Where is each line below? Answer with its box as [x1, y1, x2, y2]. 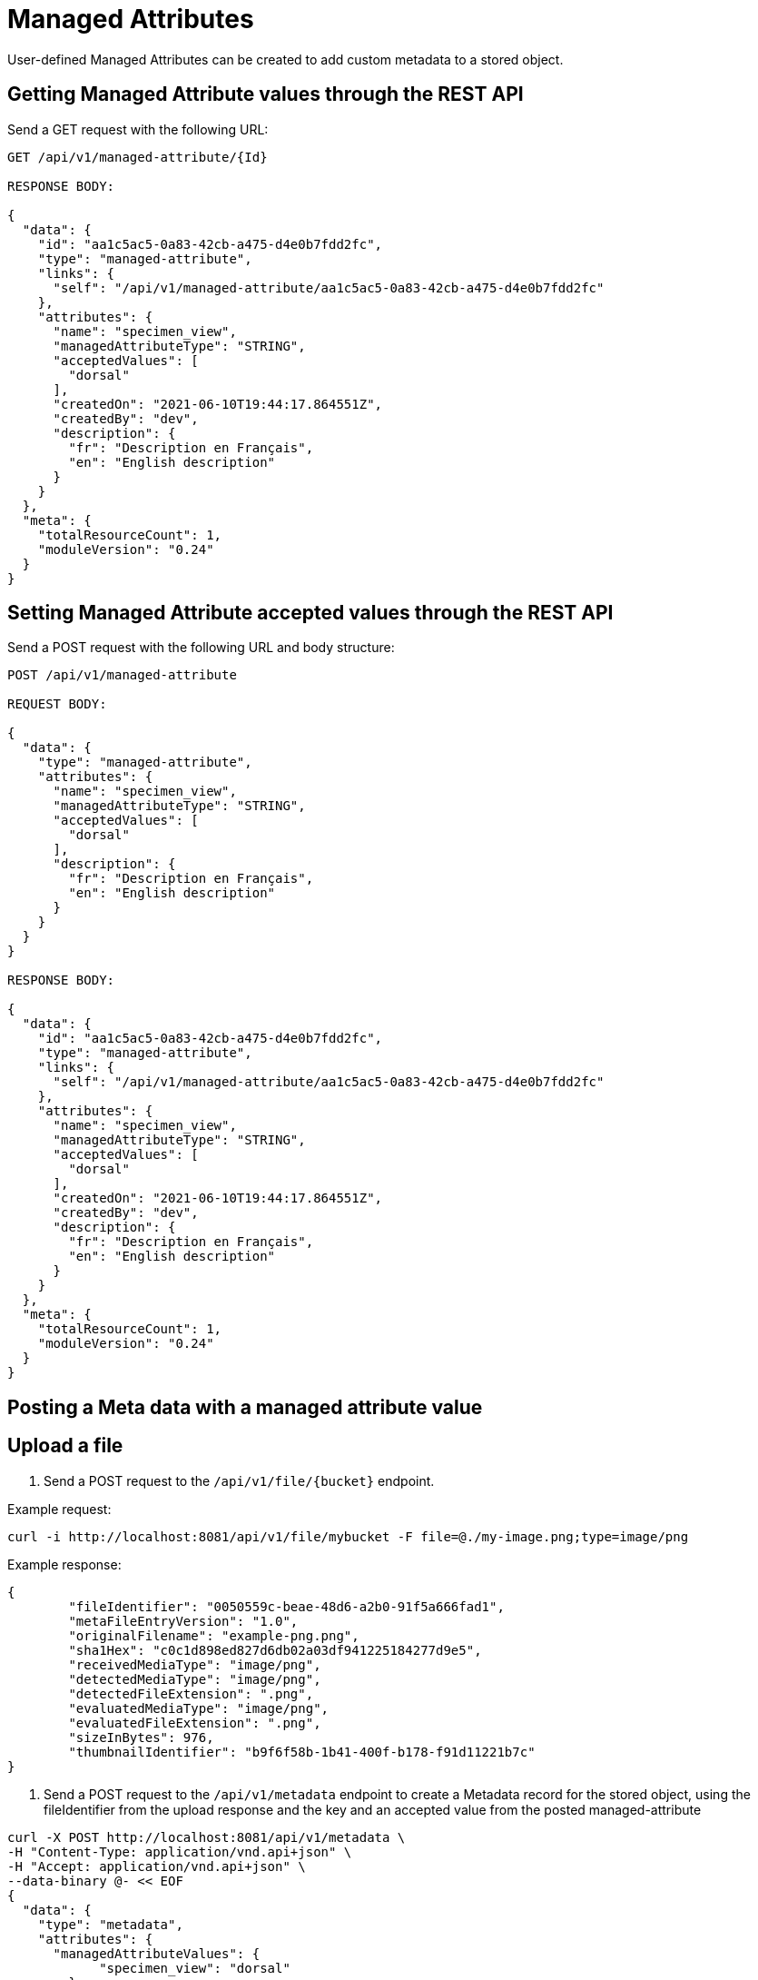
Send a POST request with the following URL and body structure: [7, 639, 395, 656]
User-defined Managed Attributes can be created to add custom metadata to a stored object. [7, 51, 564, 67]
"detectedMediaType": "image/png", [68, 1671, 321, 1687]
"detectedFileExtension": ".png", [68, 1686, 314, 1701]
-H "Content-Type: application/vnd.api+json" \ [7, 1844, 352, 1859]
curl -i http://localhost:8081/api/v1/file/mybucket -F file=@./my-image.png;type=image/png [7, 1529, 689, 1544]
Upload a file [7, 1434, 123, 1458]
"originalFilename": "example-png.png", [68, 1628, 359, 1643]
